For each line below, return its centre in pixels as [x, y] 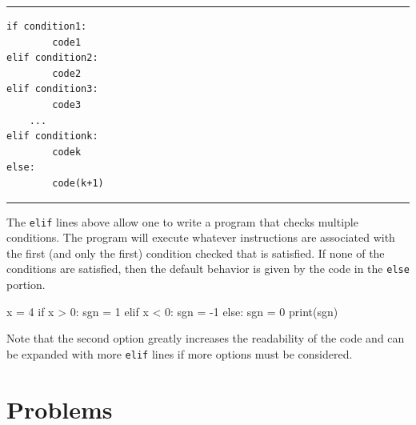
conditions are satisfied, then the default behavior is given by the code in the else [208, 269]
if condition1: [47, 26]
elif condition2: [52, 58]
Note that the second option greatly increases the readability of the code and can [206, 338]
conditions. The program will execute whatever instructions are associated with [201, 237]
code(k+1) [78, 183]
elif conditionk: [52, 136]
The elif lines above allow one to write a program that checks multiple [182, 221]
